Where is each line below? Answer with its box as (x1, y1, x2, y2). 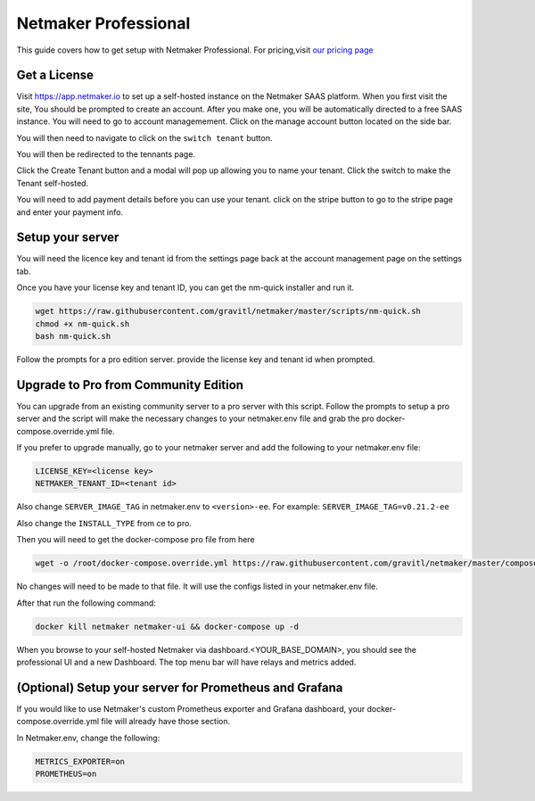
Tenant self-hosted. (16, 178, 89, 188)
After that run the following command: (16, 598, 156, 608)
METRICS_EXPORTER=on (35, 756, 125, 766)
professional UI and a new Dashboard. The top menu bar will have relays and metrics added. (16, 656, 357, 667)
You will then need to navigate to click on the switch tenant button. (16, 132, 273, 143)
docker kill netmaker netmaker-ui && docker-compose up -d (35, 621, 299, 632)
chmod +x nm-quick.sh (35, 318, 130, 329)
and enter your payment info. (16, 206, 124, 218)
